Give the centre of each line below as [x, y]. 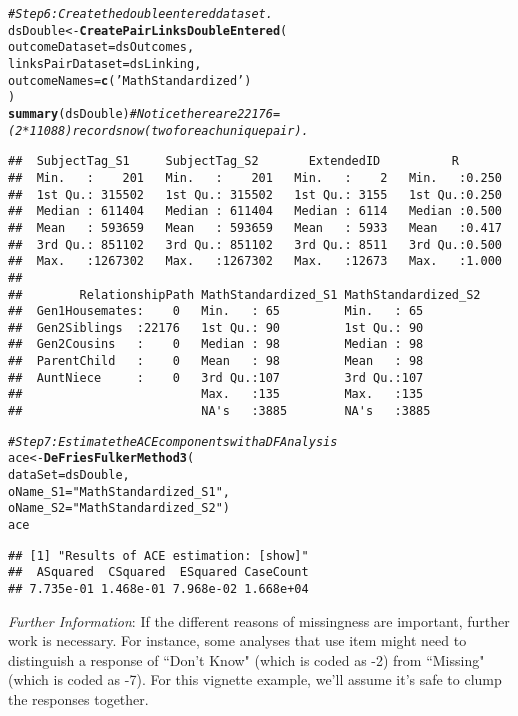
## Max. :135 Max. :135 [216, 394]
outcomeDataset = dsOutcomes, [101, 47]
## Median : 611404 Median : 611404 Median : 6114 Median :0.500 [255, 211]
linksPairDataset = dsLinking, [105, 63]
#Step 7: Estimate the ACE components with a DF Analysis [173, 441]
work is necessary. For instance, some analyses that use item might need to [237, 640]
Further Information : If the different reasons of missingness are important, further [259, 620]
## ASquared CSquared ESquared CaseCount [158, 572]
